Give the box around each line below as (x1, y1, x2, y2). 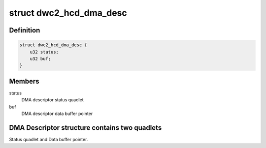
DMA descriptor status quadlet (21, 97, 84, 103)
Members (9, 77, 39, 86)
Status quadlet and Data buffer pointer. (9, 136, 88, 142)
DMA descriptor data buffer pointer (21, 111, 93, 117)
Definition (9, 26, 40, 34)
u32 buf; (30, 56, 51, 61)
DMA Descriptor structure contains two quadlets (9, 123, 162, 132)
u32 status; (30, 49, 59, 55)
